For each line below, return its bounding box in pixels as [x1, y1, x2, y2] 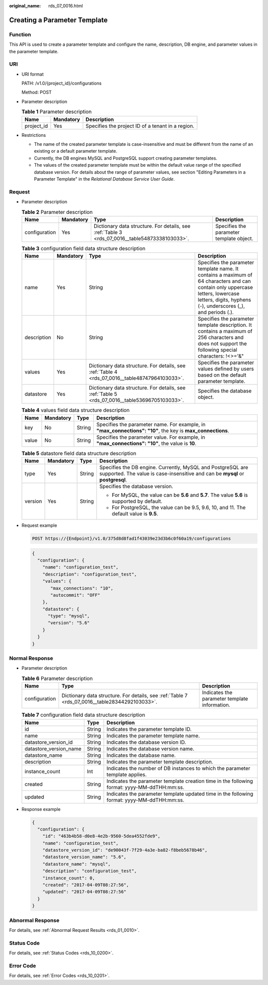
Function [9, 31, 31, 38]
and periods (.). [198, 309, 234, 316]
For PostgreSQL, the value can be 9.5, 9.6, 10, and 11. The [112, 504, 246, 511]
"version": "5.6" [48, 620, 90, 626]
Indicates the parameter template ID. [106, 725, 192, 732]
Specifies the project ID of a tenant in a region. [85, 122, 195, 129]
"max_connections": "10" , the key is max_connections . [96, 427, 229, 434]
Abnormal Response [9, 917, 60, 924]
